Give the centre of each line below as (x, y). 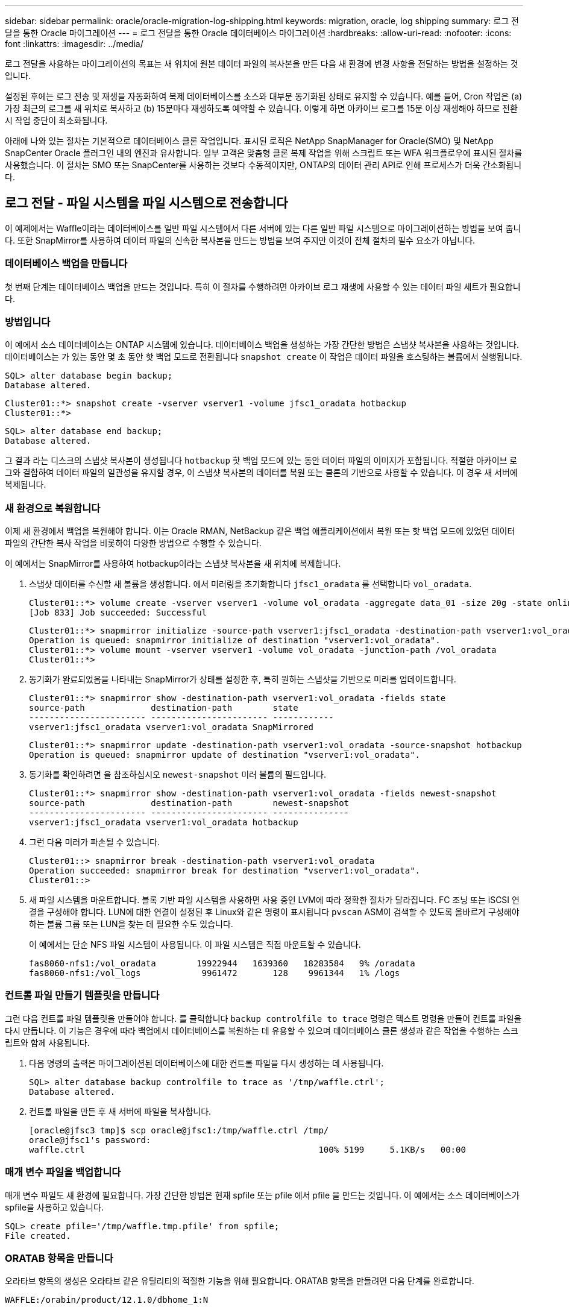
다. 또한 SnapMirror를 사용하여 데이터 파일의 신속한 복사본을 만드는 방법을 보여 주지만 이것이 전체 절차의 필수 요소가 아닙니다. (240, 240)
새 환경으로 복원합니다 (53, 508)
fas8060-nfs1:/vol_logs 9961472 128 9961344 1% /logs (215, 973)
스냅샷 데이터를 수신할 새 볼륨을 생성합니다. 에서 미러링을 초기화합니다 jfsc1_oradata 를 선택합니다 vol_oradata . (250, 584)
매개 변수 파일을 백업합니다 (63, 1172)
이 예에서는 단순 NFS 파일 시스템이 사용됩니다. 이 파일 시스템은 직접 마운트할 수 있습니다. (195, 945)
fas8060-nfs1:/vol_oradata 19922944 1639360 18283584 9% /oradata (222, 964)
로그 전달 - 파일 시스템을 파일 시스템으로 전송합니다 (146, 203)
